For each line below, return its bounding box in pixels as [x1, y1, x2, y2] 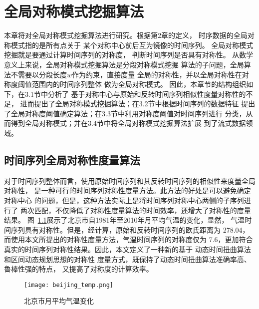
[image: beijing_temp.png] [24, 281, 113, 289]
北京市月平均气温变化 [24, 296, 94, 306]
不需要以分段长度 [10, 69, 67, 79]
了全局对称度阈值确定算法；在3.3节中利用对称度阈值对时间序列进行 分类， [4, 108, 246, 118]
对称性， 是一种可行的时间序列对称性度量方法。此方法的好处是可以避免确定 [4, 185, 251, 196]
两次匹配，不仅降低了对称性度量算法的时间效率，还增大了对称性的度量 [20, 205, 251, 215]
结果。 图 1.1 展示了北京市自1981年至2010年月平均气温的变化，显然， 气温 [4, 215, 245, 225]
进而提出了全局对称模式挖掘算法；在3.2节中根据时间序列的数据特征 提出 [20, 98, 256, 109]
